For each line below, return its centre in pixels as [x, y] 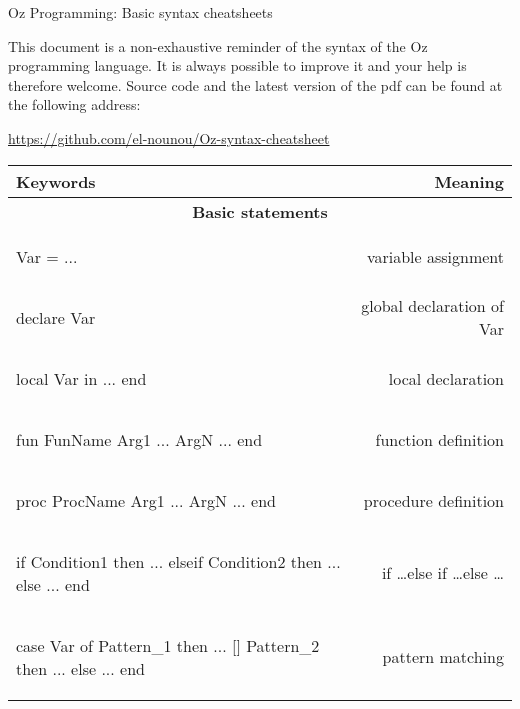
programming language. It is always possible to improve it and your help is [237, 65]
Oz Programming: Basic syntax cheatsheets [140, 12]
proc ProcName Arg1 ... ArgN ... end [146, 500]
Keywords [56, 181]
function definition [439, 439]
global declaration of [432, 306]
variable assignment [435, 256]
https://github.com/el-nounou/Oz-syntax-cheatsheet [169, 137]
